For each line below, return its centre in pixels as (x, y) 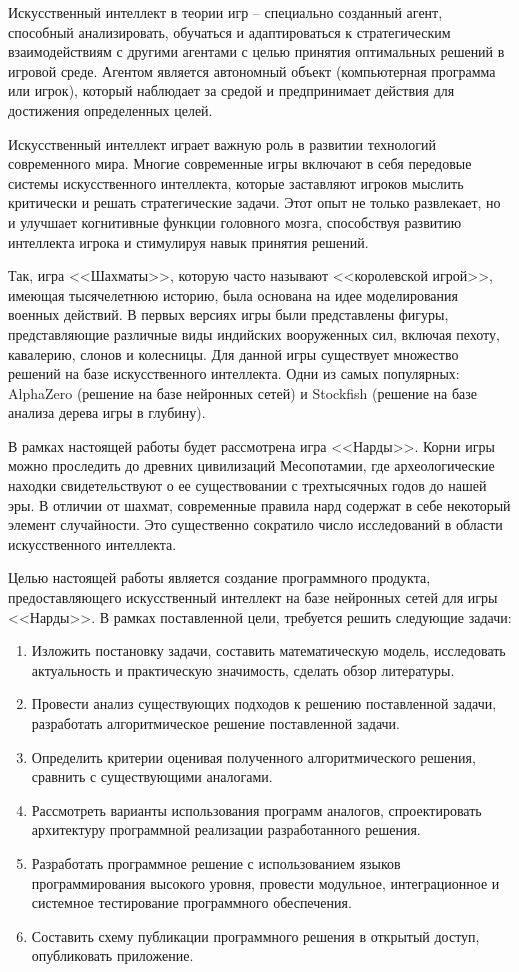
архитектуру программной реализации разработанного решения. (226, 829)
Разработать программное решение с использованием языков (216, 862)
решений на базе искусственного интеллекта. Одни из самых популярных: (234, 373)
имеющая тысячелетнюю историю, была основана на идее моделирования (233, 294)
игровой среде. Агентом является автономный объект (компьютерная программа (252, 70)
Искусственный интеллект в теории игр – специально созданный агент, (225, 12)
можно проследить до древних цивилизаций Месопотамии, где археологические (251, 465)
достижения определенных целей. (110, 109)
